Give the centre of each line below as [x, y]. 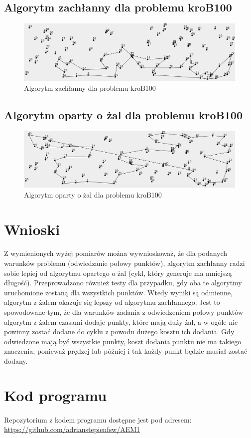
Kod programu [56, 395]
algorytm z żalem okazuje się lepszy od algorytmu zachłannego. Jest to [112, 302]
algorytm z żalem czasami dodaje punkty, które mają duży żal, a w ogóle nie [121, 322]
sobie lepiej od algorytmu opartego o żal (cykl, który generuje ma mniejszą [118, 273]
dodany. [16, 360]
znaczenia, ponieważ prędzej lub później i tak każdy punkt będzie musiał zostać [126, 351]
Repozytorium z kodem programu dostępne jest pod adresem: [98, 419]
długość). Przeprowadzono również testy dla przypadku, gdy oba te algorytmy [123, 283]
